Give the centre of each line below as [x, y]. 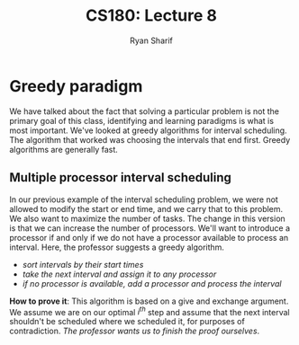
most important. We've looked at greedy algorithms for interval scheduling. [148, 130]
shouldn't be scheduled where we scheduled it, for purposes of [127, 322]
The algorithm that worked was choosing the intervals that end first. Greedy [150, 139]
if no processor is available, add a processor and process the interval [152, 283]
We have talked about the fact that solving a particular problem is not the [145, 111]
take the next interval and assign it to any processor [119, 274]
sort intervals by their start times [83, 264]
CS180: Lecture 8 [151, 16]
